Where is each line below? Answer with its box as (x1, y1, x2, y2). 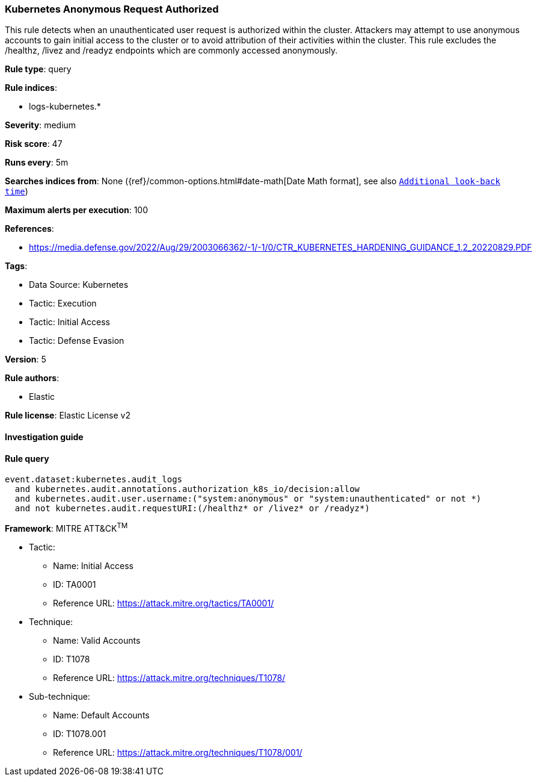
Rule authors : (5, 373, 60, 384)
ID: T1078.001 (53, 728, 106, 739)
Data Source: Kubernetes (29, 279, 129, 290)
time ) (5, 186, 28, 197)
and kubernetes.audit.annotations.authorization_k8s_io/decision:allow (14, 484, 360, 494)
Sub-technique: (29, 691, 90, 702)
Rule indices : (5, 82, 57, 93)
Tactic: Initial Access (29, 317, 110, 328)
